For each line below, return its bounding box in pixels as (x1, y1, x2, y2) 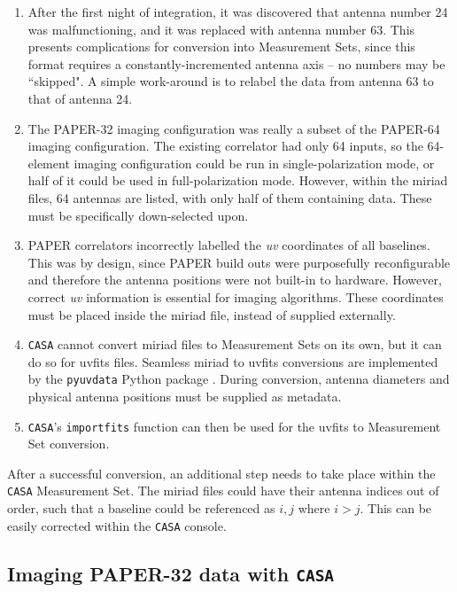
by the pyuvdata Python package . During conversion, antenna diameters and (27, 370, 450, 388)
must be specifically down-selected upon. (27, 206, 249, 224)
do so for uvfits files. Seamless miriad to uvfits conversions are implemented (27, 352, 438, 370)
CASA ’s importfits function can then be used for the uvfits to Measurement (27, 417, 441, 435)
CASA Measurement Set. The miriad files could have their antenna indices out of (7, 481, 439, 500)
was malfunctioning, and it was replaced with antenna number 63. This (27, 19, 415, 38)
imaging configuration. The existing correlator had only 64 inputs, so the (27, 136, 423, 155)
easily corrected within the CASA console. (7, 516, 227, 534)
